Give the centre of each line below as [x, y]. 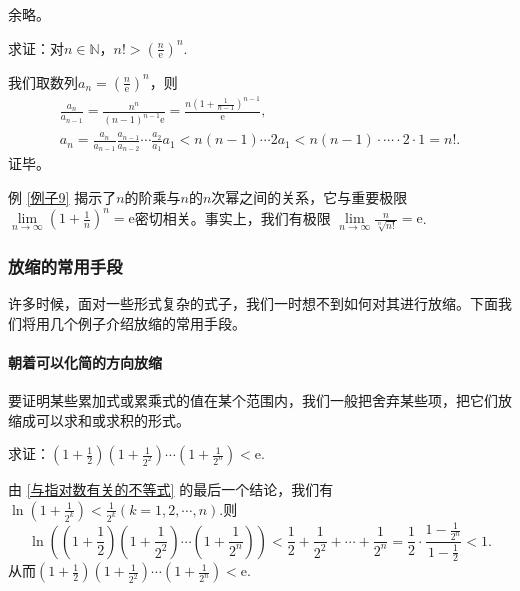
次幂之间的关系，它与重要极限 [309, 196]
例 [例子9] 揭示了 [62, 196]
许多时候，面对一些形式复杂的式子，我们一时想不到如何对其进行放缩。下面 [253, 302]
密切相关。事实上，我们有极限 [232, 217]
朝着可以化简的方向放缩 [85, 361]
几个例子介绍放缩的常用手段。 [147, 322]
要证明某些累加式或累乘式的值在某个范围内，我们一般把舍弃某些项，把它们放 [260, 399]
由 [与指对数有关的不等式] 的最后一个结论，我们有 [171, 489]
